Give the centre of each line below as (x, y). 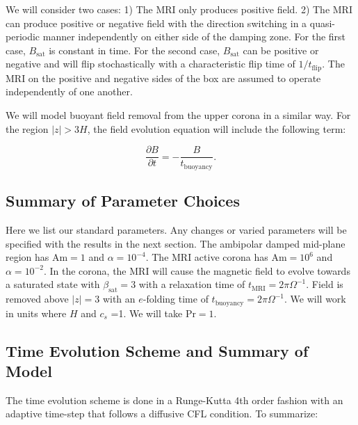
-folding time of (176, 299)
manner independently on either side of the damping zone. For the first (194, 37)
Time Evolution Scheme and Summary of (157, 350)
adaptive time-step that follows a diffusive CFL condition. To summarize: (162, 414)
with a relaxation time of (192, 284)
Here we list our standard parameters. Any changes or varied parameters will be (176, 229)
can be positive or (281, 50)
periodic (23, 37)
